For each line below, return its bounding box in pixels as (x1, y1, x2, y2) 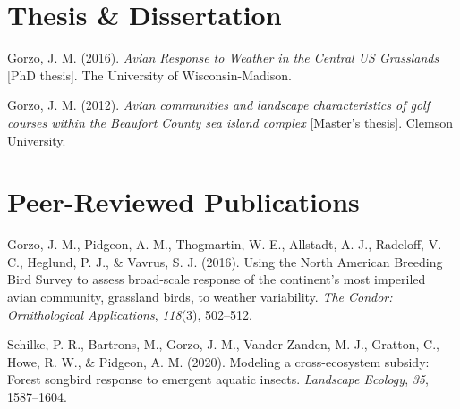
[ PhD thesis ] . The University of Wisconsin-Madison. (7, 65, 292, 84)
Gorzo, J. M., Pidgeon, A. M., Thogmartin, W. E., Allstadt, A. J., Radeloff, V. (7, 235, 442, 254)
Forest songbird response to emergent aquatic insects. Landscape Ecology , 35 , (7, 370, 429, 388)
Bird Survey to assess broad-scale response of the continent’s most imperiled (7, 270, 426, 288)
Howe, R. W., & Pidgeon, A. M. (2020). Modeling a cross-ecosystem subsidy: (7, 352, 430, 371)
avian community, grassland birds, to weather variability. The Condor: (7, 288, 393, 305)
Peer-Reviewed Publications (7, 183, 360, 220)
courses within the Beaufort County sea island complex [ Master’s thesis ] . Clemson (7, 113, 453, 131)
